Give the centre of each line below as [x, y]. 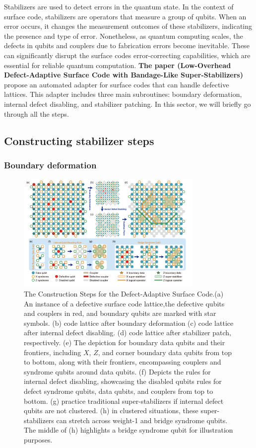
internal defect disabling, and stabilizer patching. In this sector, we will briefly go [128, 104]
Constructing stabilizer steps [79, 140]
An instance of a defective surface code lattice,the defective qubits [124, 303]
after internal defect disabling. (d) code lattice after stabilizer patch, [128, 333]
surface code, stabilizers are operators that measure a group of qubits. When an [125, 16]
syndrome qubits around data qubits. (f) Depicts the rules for [117, 371]
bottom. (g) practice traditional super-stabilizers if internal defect [124, 401]
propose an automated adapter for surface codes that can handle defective [117, 84]
